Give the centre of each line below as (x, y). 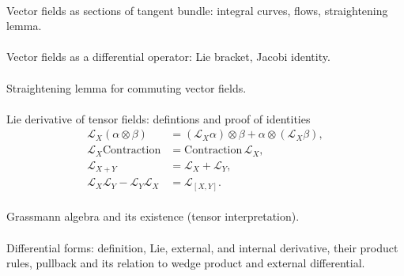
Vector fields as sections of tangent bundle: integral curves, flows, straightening (197, 10)
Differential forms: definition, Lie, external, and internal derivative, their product (202, 247)
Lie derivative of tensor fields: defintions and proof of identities (159, 118)
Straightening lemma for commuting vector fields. (126, 87)
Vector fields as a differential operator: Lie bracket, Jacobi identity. (168, 57)
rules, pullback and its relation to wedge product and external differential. (186, 263)
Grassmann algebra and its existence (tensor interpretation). (153, 216)
